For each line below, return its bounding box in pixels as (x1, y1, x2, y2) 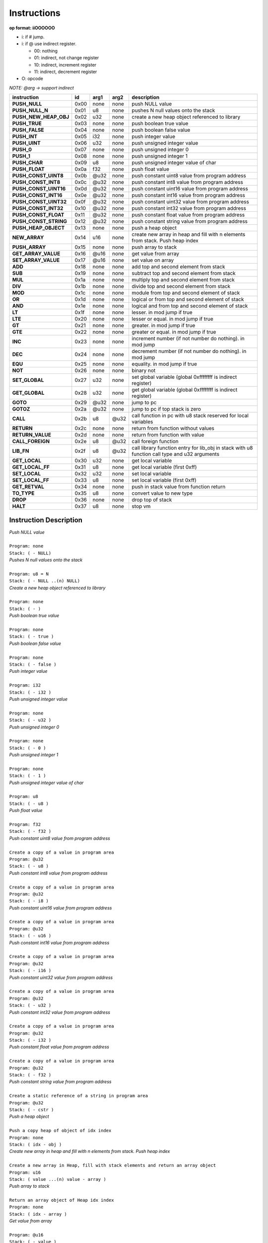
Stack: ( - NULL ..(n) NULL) (9, 578, 80, 584)
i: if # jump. (21, 34, 45, 40)
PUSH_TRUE (12, 120, 42, 127)
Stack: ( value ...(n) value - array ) (9, 1176, 106, 1182)
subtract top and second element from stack (132, 270, 236, 277)
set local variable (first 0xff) (132, 477, 197, 484)
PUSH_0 (12, 146, 32, 153)
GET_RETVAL (12, 483, 44, 490)
